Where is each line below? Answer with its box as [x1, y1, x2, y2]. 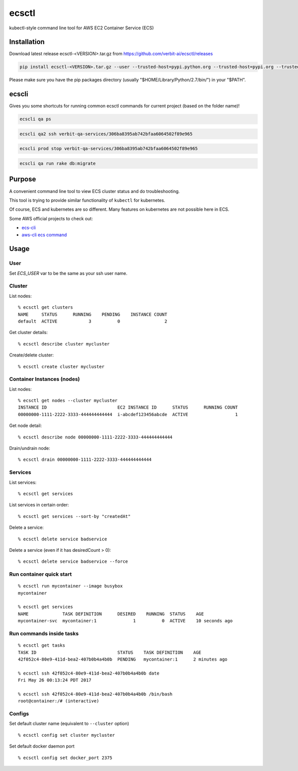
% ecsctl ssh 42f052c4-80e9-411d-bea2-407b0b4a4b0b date [18, 670, 160, 676]
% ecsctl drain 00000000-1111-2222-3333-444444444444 [18, 457, 151, 462]
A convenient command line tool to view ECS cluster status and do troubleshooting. [9, 188, 180, 194]
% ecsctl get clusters [18, 305, 74, 310]
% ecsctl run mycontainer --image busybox [18, 583, 123, 589]
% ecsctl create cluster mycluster [18, 363, 105, 369]
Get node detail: [9, 423, 42, 428]
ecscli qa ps [19, 116, 52, 122]
